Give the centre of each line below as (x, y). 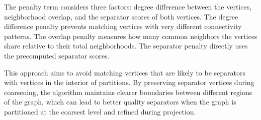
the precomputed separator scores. (57, 55)
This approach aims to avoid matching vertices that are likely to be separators (125, 72)
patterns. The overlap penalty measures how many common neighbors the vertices (131, 36)
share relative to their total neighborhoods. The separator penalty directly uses (126, 46)
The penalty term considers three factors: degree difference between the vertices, (128, 6)
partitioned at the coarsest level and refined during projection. (100, 111)
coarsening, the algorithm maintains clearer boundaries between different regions (128, 92)
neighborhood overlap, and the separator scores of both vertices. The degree (121, 16)
